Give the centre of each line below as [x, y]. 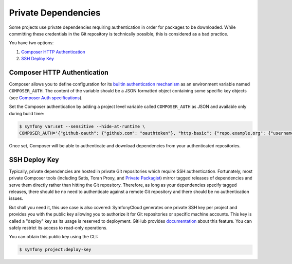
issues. [16, 198]
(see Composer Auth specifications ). [46, 98]
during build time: [27, 113]
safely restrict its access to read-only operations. [58, 228]
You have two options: [31, 43]
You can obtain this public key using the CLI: [54, 237]
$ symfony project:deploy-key [55, 250]
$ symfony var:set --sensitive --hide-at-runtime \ [82, 126]
